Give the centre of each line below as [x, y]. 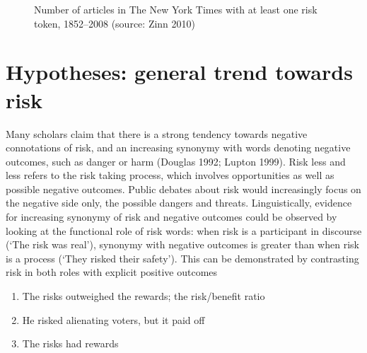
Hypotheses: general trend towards [179, 72]
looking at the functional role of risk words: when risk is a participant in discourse [184, 230]
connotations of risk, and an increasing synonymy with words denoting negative [178, 147]
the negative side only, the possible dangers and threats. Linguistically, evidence [179, 203]
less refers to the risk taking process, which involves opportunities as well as [170, 175]
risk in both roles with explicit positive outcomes [112, 272]
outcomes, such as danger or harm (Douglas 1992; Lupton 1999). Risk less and [176, 161]
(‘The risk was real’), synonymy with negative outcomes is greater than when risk [182, 244]
